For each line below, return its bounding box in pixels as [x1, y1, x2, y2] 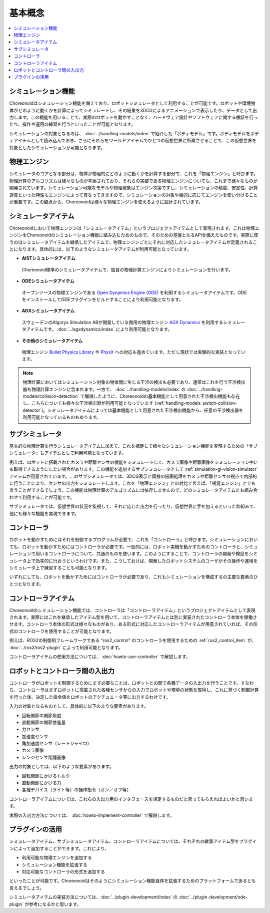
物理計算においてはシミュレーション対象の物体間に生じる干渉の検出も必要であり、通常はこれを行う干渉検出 [22, 379, 246, 385]
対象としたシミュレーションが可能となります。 [9, 144, 105, 150]
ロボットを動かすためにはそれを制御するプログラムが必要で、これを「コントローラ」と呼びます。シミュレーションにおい [9, 536, 258, 543]
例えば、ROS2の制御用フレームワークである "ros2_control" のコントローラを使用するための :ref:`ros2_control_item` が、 [9, 638, 256, 644]
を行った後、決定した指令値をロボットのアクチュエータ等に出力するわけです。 [9, 694, 171, 700]
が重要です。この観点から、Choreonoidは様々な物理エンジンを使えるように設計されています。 [9, 199, 203, 205]
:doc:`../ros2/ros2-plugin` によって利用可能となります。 [9, 644, 123, 651]
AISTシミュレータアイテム [21, 255, 76, 261]
